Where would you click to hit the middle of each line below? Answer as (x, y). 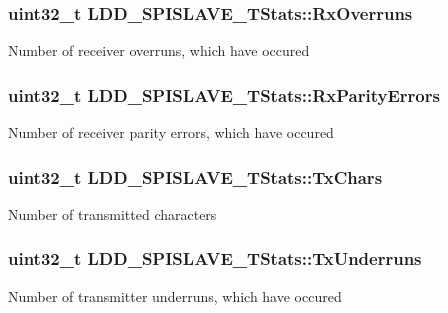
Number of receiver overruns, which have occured (159, 50)
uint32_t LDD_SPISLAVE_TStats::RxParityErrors (224, 94)
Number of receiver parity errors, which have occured (171, 132)
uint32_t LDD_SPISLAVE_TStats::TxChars (195, 176)
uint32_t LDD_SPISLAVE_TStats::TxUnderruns (215, 258)
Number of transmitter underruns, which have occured (175, 295)
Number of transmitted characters (112, 213)
